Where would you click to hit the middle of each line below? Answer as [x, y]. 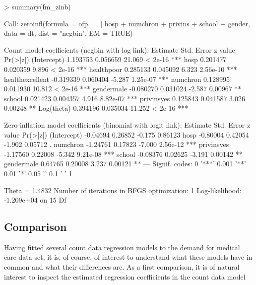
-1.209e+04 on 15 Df [35, 200]
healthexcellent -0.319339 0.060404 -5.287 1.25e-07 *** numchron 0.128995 [117, 79]
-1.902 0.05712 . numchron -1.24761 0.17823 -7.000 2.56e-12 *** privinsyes [117, 144]
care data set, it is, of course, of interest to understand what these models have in [128, 257]
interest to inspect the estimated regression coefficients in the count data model [125, 276]
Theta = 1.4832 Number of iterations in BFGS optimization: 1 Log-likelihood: [123, 190]
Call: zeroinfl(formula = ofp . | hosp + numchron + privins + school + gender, [127, 23]
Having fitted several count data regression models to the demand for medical [122, 247]
